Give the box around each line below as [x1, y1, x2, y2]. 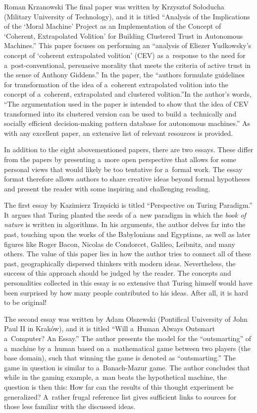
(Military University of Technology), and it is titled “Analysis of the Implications [4, 11, 250, 21]
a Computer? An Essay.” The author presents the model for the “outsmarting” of [4, 333, 251, 343]
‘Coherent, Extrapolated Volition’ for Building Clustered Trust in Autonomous [4, 30, 243, 41]
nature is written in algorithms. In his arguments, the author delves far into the [4, 219, 246, 230]
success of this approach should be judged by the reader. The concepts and [4, 268, 231, 278]
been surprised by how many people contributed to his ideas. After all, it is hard [4, 287, 248, 297]
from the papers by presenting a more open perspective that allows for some [4, 154, 236, 164]
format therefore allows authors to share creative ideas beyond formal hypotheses [4, 174, 250, 184]
